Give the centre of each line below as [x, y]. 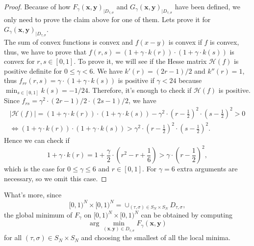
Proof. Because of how [37, 6]
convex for [19, 61]
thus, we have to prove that [45, 51]
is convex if [185, 42]
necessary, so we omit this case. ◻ [55, 178]
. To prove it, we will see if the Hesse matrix [140, 61]
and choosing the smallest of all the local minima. [156, 237]
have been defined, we [208, 6]
